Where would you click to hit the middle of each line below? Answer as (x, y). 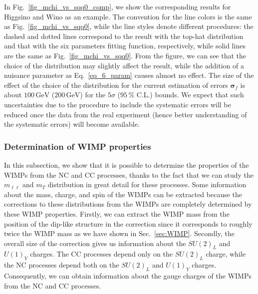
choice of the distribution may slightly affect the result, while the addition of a (124, 65)
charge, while (226, 254)
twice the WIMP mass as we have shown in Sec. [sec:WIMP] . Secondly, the (119, 233)
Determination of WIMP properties (78, 146)
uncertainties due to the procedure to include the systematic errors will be (118, 104)
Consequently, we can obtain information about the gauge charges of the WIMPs (128, 276)
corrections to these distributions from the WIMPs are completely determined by (128, 204)
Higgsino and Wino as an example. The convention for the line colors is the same (128, 16)
